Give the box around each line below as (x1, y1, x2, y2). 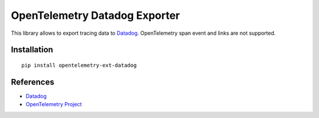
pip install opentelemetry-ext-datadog (21, 62, 137, 68)
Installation (11, 45, 53, 55)
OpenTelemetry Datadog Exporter (11, 9, 180, 22)
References (11, 77, 54, 87)
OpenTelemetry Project (25, 101, 82, 108)
